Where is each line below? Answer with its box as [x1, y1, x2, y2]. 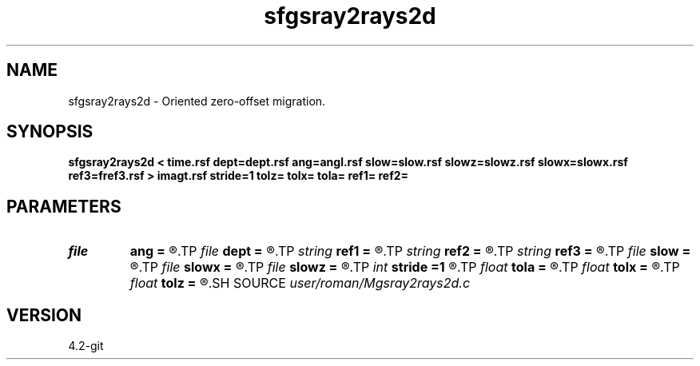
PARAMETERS [6, 196, 121, 217]
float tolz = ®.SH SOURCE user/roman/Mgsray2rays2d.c [129, 275, 471, 292]
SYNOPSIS [6, 121, 93, 142]
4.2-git [68, 339, 104, 353]
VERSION [6, 304, 82, 325]
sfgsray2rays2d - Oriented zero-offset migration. [68, 93, 326, 108]
